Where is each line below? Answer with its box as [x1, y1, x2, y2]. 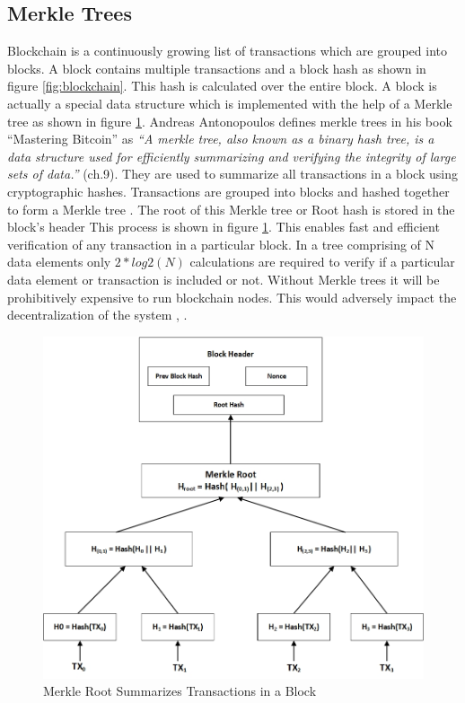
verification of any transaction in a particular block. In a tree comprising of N [7, 234, 435, 253]
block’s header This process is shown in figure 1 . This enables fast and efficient [7, 217, 440, 236]
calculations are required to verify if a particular [189, 252, 455, 271]
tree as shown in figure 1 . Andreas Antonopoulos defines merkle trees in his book [7, 111, 452, 130]
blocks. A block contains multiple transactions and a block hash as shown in [7, 58, 426, 77]
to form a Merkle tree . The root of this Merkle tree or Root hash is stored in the [7, 199, 455, 218]
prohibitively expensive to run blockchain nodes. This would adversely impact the [7, 287, 457, 306]
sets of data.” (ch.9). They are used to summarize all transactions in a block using [7, 164, 458, 183]
